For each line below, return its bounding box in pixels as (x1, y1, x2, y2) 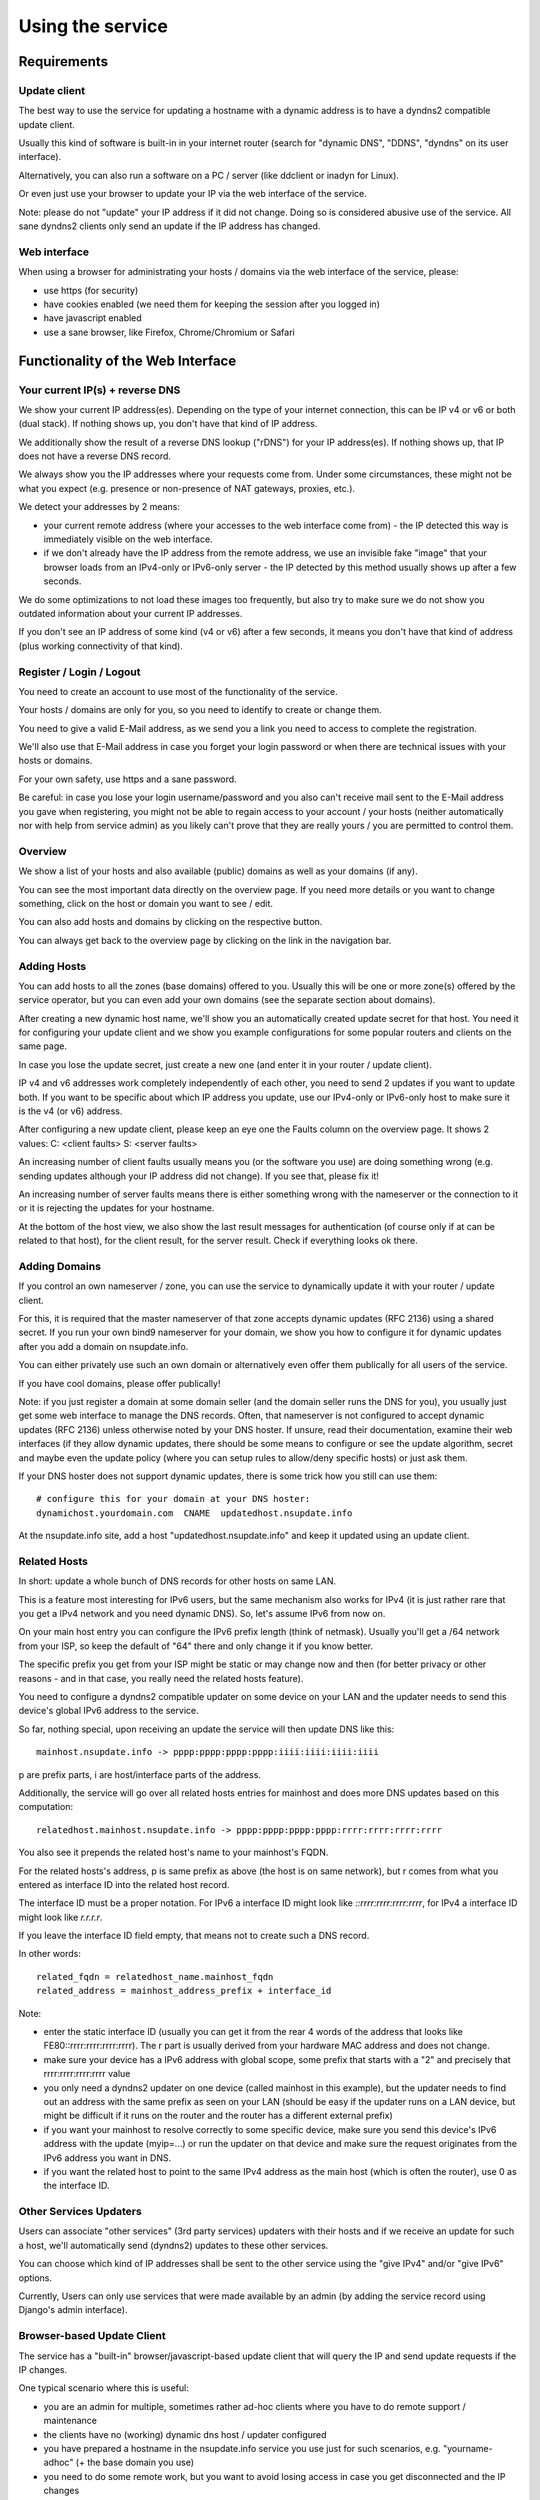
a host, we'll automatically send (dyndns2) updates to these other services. (18, 2239, 329, 2251)
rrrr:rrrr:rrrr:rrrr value (43, 2068, 131, 2080)
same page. (18, 1040, 67, 1052)
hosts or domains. (18, 755, 93, 767)
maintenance (43, 2415, 97, 2427)
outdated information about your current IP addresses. (18, 607, 243, 619)
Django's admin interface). (18, 2304, 128, 2316)
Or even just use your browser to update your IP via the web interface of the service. (18, 188, 367, 200)
